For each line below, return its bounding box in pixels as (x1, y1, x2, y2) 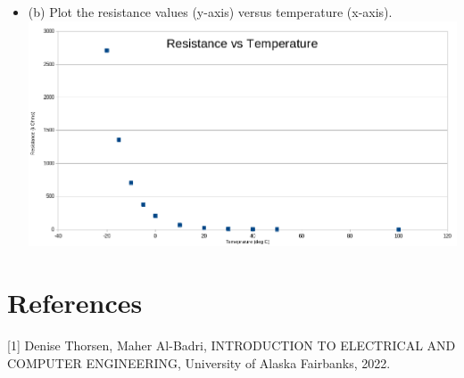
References (7, 284, 143, 321)
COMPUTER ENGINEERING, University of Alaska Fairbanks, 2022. (7, 353, 391, 372)
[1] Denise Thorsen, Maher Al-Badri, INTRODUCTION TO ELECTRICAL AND (7, 335, 456, 354)
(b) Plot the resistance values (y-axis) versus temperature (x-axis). (28, 3, 393, 21)
